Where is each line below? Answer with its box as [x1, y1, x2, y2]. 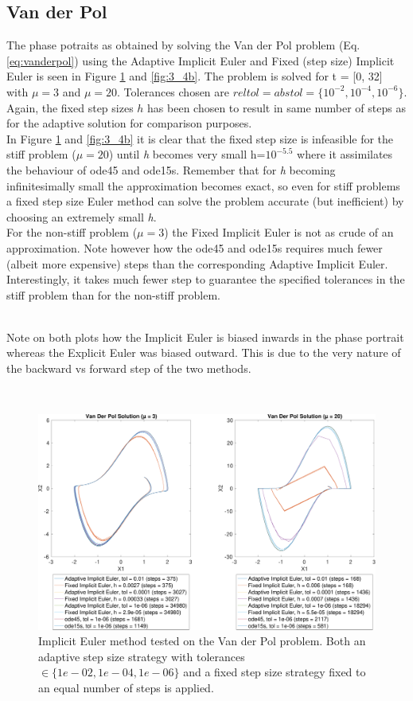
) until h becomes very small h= [108, 146, 266, 163]
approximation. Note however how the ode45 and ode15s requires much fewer [6, 239, 383, 256]
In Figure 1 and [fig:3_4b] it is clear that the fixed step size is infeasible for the [6, 130, 394, 147]
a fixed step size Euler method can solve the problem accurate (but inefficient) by [6, 193, 404, 210]
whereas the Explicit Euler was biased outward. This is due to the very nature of [6, 344, 401, 361]
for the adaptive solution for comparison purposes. [6, 115, 252, 131]
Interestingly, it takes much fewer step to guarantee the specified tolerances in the [6, 271, 405, 288]
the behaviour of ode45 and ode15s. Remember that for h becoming [6, 161, 336, 178]
